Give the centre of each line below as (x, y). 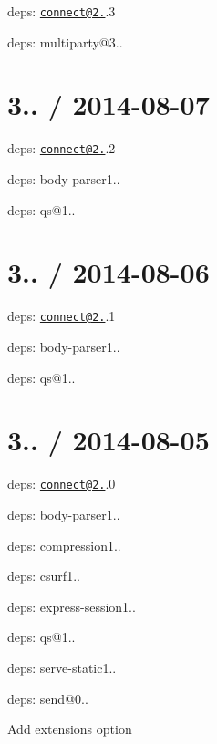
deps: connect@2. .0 (62, 484)
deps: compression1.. (64, 545)
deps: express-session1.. (72, 606)
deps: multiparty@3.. (65, 41)
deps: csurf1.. (44, 576)
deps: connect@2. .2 (62, 148)
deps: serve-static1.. (62, 667)
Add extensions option (70, 729)
